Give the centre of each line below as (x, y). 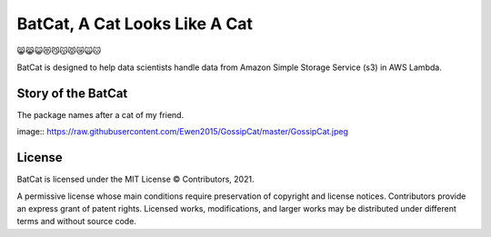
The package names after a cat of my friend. (100, 114)
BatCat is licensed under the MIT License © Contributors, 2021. (135, 179)
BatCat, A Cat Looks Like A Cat (135, 24)
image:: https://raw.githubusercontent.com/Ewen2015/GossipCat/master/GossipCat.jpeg (183, 132)
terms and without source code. (76, 222)
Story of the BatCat (72, 93)
